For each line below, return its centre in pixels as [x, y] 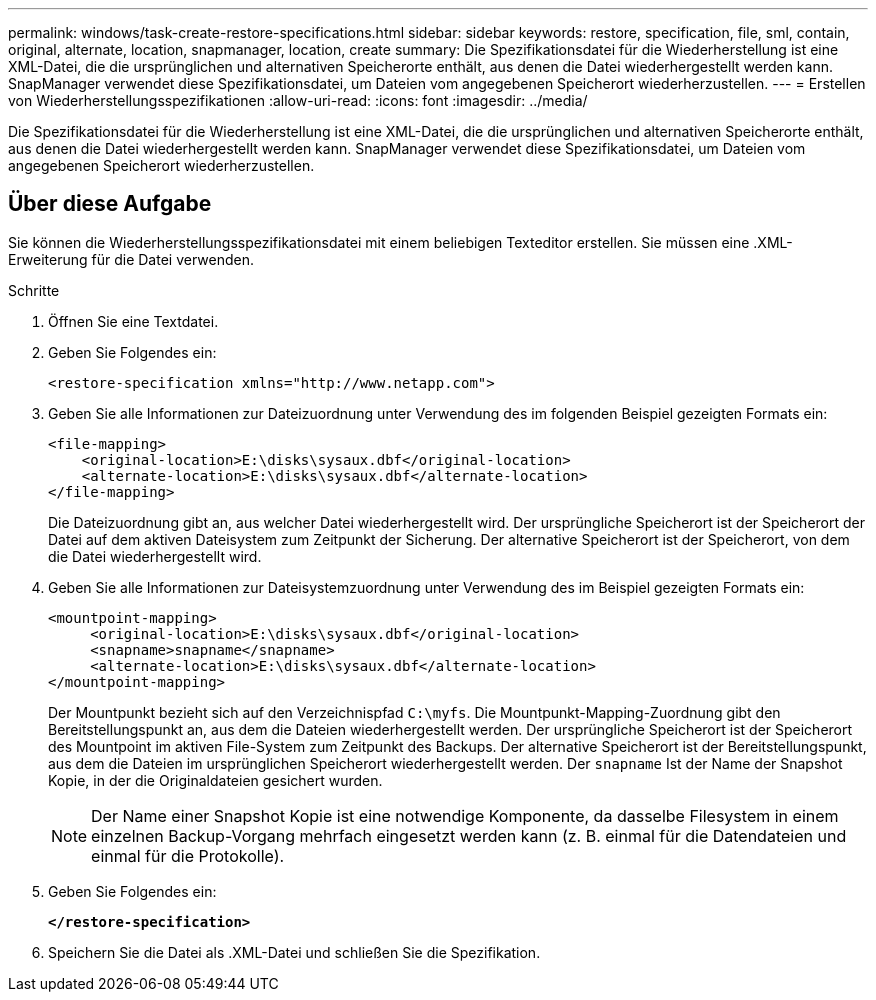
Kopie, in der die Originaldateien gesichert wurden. [215, 780]
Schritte [34, 290]
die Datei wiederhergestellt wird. [155, 556]
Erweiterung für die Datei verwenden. [131, 259]
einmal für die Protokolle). [188, 855]
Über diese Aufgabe [110, 204]
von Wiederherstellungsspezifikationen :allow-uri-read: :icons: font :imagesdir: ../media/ [298, 100]
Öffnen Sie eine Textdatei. [133, 321]
